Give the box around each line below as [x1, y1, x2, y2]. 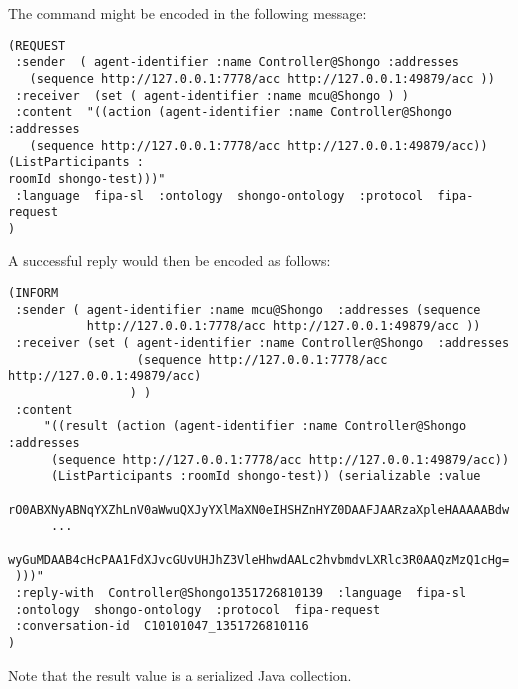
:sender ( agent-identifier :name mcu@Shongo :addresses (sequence [15, 302, 481, 317]
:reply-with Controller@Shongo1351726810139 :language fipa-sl [15, 585, 467, 600]
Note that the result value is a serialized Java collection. [8, 664, 352, 685]
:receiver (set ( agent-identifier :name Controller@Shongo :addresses [15, 336, 510, 351]
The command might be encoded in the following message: [8, 3, 367, 23]
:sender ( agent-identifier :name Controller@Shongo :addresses [15, 55, 460, 70]
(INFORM [8, 286, 59, 301]
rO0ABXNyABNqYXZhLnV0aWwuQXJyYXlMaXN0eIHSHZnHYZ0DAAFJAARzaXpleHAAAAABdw [8, 502, 510, 517]
